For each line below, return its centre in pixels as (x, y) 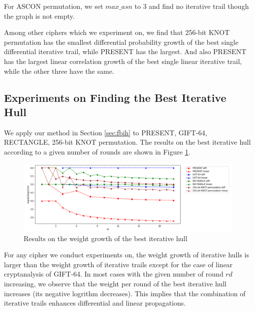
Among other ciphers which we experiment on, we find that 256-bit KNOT (117, 32)
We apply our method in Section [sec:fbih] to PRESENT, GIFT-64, (106, 132)
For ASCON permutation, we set (54, 6)
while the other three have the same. (59, 71)
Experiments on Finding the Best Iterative (115, 97)
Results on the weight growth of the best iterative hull (106, 238)
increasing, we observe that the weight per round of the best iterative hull (115, 283)
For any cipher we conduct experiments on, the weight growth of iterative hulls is (127, 255)
